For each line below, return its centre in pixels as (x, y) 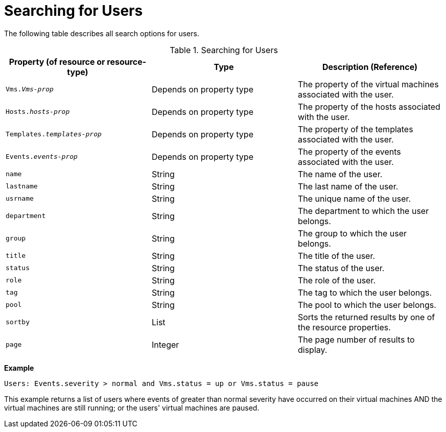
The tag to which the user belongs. (365, 292)
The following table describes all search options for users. (102, 33)
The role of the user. (337, 280)
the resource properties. (344, 327)
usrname (20, 199)
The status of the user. (341, 268)
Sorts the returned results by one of (366, 317)
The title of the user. (336, 256)
